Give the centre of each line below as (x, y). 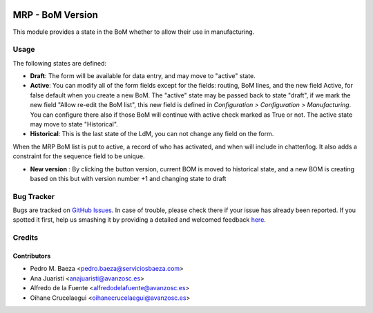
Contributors (32, 256)
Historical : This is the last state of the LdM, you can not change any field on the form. (152, 134)
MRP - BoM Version (55, 15)
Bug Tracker (34, 196)
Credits (25, 238)
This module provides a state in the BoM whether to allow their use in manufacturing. (134, 32)
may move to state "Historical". (74, 124)
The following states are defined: (60, 63)
